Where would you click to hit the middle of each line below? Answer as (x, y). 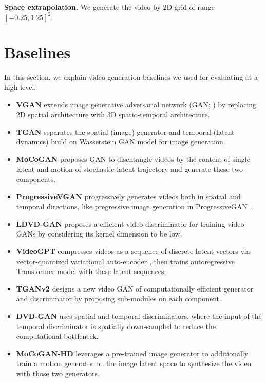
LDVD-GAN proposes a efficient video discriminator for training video (130, 223)
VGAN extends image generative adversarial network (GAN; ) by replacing (136, 104)
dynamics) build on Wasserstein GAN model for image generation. (121, 142)
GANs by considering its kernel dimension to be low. (99, 234)
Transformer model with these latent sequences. (91, 271)
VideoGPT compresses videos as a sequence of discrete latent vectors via (133, 251)
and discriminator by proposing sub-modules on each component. (119, 298)
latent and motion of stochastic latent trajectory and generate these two (130, 169)
